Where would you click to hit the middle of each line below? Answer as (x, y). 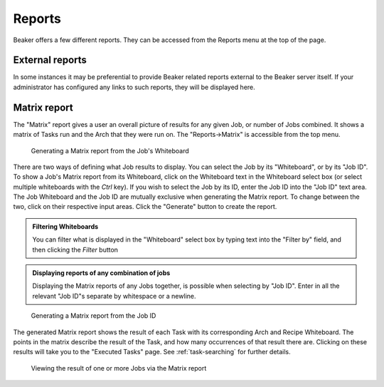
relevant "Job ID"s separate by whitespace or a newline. (114, 296)
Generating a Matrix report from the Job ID (94, 316)
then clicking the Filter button (75, 249)
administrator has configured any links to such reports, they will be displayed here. (134, 87)
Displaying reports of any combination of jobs (101, 273)
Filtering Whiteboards (65, 226)
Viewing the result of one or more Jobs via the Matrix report (119, 368)
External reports (50, 60)
